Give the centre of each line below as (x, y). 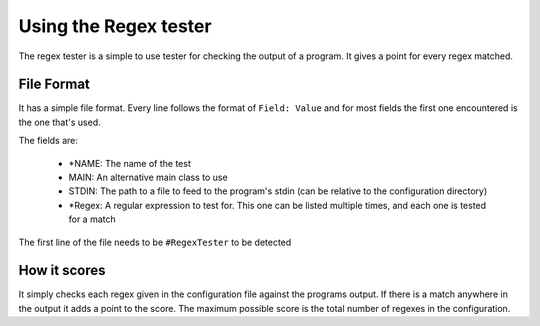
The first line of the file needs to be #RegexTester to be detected (155, 242)
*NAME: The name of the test (130, 163)
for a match (92, 219)
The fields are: (48, 141)
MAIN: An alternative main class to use (148, 177)
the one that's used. (59, 122)
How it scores (62, 270)
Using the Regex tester (115, 26)
